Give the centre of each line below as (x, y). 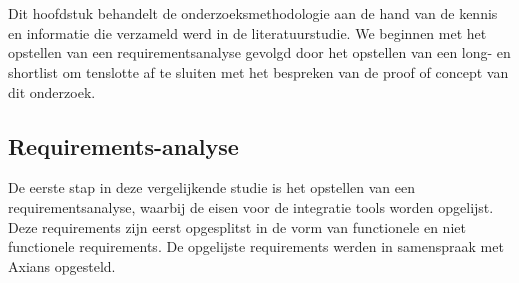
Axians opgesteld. (62, 265)
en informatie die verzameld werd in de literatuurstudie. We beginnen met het (247, 32)
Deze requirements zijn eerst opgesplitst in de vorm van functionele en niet (237, 226)
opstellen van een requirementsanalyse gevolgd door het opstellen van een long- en (259, 52)
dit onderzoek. (52, 91)
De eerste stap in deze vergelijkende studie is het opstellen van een (211, 187)
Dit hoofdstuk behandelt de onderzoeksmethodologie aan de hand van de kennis (253, 13)
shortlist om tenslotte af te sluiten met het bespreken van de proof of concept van (258, 71)
